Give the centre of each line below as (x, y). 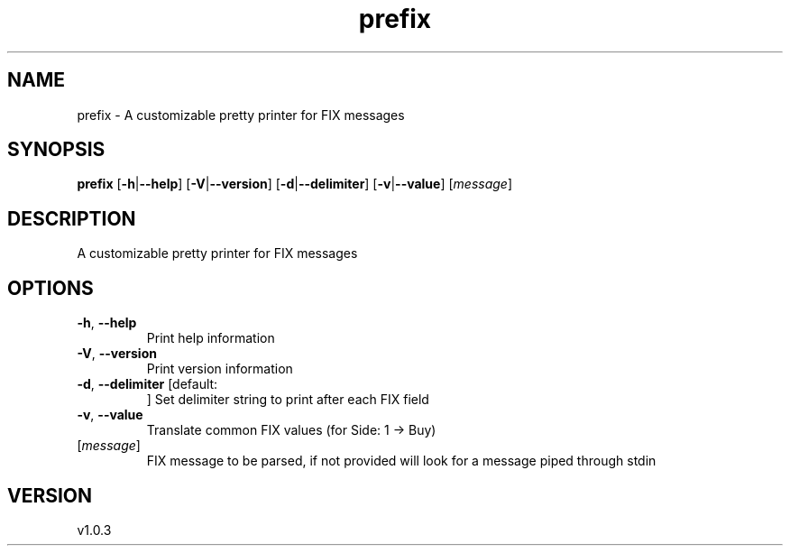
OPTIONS (51, 288)
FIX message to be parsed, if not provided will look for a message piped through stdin (401, 461)
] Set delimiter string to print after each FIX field (288, 400)
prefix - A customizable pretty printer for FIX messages (241, 115)
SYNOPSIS (56, 150)
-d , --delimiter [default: (147, 384)
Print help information (211, 338)
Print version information (220, 369)
